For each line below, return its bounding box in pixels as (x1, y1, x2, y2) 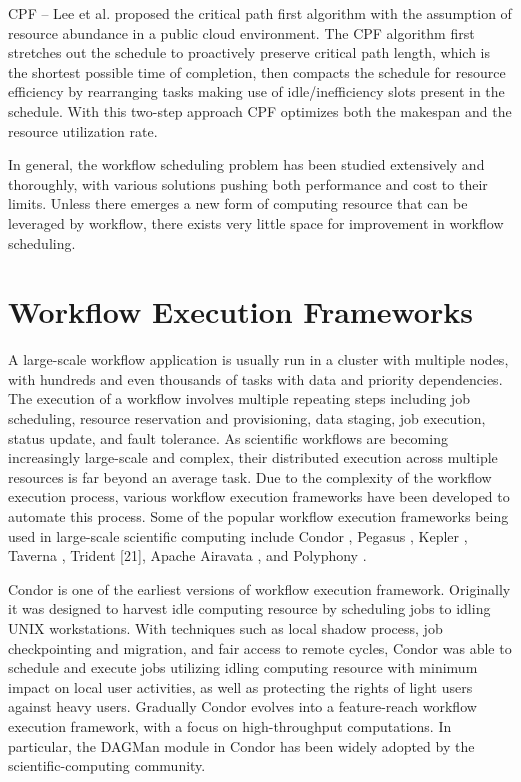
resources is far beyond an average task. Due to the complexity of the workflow (8, 466, 492, 487)
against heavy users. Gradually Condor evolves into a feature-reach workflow (8, 696, 477, 717)
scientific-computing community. (8, 755, 206, 776)
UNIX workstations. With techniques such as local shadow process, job (8, 617, 443, 638)
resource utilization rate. (8, 120, 158, 141)
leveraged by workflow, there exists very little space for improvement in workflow (8, 212, 504, 233)
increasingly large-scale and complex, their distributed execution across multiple (8, 447, 498, 468)
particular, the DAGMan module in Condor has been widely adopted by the (8, 735, 475, 756)
